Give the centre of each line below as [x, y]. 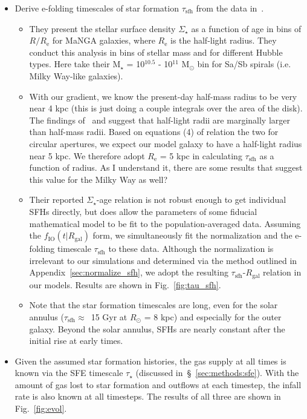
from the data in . [230, 8]
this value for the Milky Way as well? [99, 179]
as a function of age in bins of [246, 28]
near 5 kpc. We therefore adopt [87, 155]
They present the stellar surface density [102, 28]
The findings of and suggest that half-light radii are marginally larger [160, 120]
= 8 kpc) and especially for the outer [213, 316]
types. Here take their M [75, 64]
